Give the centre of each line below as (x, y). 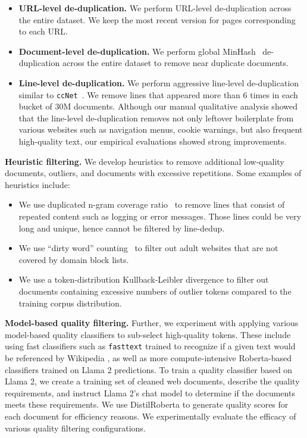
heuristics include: (37, 184)
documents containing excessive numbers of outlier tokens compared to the (155, 291)
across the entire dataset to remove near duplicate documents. (175, 63)
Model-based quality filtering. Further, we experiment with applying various (152, 323)
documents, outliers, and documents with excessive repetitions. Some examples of (153, 173)
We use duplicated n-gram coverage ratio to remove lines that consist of (152, 204)
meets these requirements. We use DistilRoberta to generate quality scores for (147, 404)
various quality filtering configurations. (75, 428)
